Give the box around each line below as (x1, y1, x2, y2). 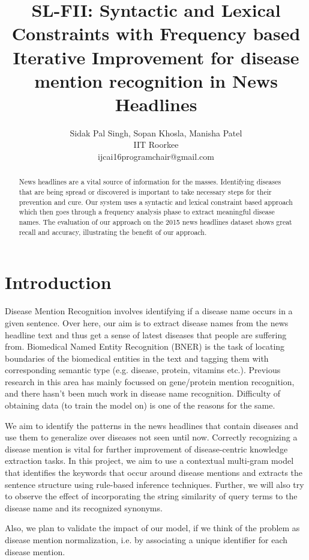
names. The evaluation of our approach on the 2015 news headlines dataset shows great (19, 217, 292, 227)
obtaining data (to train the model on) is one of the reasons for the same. (5, 399, 275, 412)
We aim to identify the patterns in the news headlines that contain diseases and (5, 419, 298, 431)
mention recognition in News (34, 68, 278, 93)
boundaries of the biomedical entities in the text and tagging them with (5, 352, 269, 364)
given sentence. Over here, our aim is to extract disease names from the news (5, 316, 289, 329)
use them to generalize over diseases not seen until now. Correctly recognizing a (5, 431, 298, 443)
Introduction (5, 270, 112, 294)
